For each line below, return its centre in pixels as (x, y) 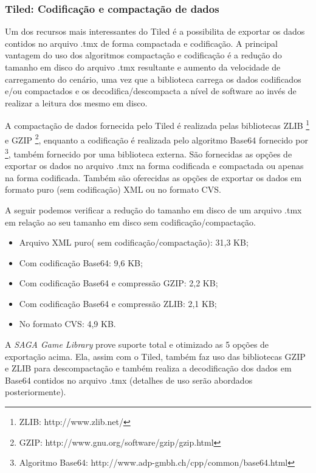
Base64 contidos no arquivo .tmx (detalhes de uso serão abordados (129, 380)
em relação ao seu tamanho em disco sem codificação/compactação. (130, 222)
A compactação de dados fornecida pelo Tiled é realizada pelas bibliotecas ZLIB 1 (157, 125)
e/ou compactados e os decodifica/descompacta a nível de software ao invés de (151, 91)
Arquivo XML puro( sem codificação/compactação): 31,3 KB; (134, 242)
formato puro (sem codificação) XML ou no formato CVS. (113, 189)
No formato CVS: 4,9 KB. (67, 324)
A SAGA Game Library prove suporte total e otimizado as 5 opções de (137, 344)
